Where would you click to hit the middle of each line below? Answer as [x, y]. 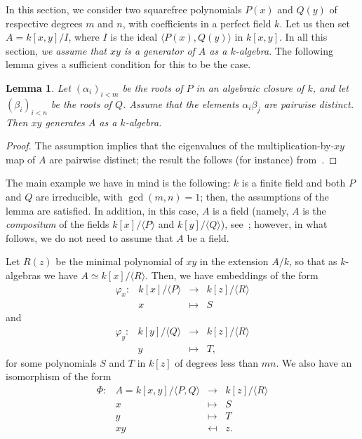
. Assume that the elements [181, 103]
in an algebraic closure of [250, 87]
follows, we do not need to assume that [89, 237]
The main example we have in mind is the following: [118, 183]
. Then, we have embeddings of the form [232, 275]
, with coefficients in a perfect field [197, 23]
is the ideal [134, 37]
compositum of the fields [58, 224]
